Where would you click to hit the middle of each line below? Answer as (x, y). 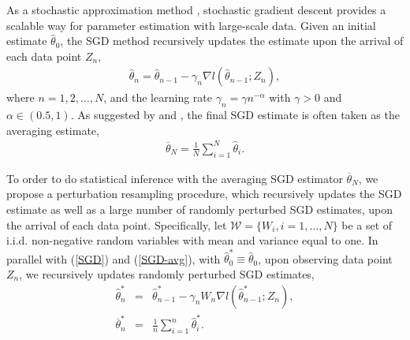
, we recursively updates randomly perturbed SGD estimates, (167, 274)
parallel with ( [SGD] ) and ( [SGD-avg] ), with (114, 258)
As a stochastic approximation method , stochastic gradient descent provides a (196, 9)
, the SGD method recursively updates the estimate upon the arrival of (232, 41)
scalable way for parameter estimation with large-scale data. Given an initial (191, 25)
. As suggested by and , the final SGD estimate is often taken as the (235, 115)
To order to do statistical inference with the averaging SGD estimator (175, 178)
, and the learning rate (158, 97)
